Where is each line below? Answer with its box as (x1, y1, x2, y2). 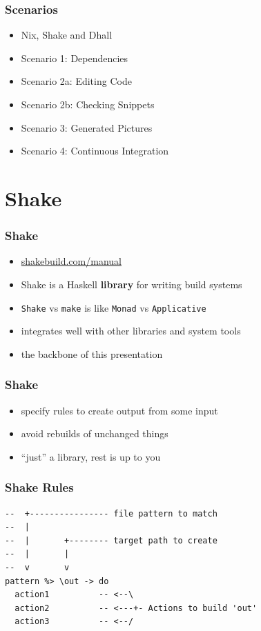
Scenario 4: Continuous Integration (21, 143, 169, 158)
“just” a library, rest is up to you (21, 449, 161, 463)
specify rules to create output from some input (21, 403, 218, 417)
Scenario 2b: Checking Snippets (21, 97, 155, 111)
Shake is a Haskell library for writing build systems (21, 277, 242, 291)
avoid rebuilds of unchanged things (21, 426, 168, 441)
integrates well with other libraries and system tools (21, 323, 241, 338)
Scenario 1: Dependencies (21, 50, 128, 65)
